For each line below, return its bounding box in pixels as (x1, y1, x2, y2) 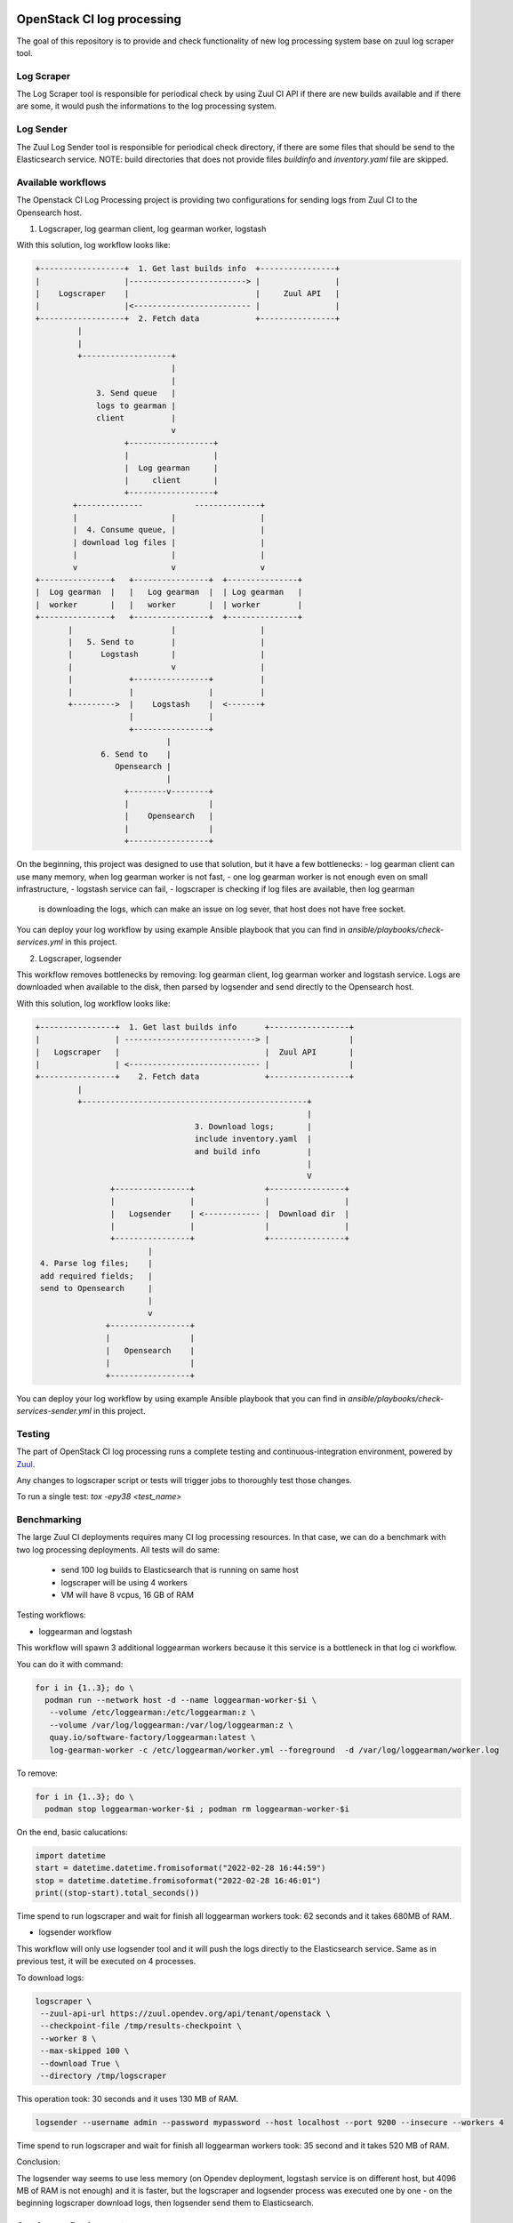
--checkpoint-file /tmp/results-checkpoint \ (40, 2021, 242, 2031)
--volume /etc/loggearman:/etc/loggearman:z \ (49, 1707, 256, 1718)
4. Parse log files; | (40, 1258, 153, 1269)
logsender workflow (38, 1927, 113, 1938)
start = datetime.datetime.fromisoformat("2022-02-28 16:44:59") (35, 1863, 326, 1874)
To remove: (16, 1768, 58, 1778)
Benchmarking (16, 1513, 82, 1526)
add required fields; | (40, 1271, 153, 1280)
